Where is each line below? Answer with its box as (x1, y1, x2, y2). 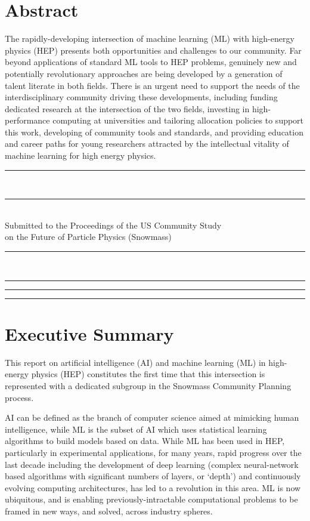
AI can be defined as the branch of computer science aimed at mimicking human (5, 411, 299, 424)
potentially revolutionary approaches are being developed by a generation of (5, 67, 283, 79)
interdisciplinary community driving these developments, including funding (5, 91, 278, 103)
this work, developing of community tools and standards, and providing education (5, 125, 303, 138)
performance (5, 114, 50, 127)
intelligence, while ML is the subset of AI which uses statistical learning (5, 423, 267, 435)
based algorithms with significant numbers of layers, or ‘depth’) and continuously (5, 470, 301, 482)
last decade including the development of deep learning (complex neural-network (5, 458, 299, 470)
